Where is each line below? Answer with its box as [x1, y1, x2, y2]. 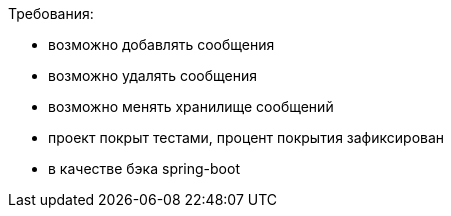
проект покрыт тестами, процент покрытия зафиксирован [48, 129, 445, 146]
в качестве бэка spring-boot [48, 160, 240, 177]
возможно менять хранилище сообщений [48, 98, 334, 115]
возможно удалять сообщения [48, 67, 258, 84]
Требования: [8, 5, 94, 22]
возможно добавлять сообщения [48, 36, 275, 53]
